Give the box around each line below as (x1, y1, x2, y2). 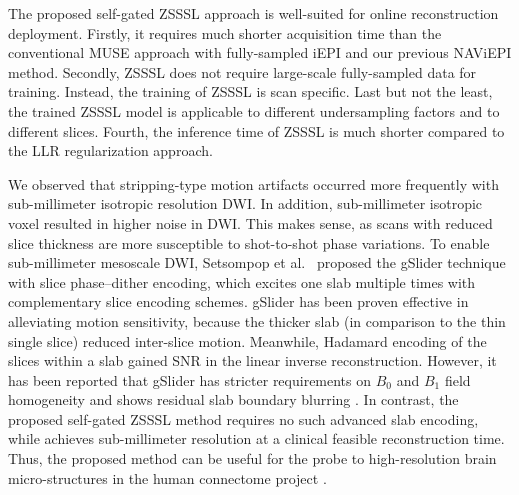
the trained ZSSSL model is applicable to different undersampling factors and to (8, 100, 500, 121)
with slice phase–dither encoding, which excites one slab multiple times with (8, 271, 476, 292)
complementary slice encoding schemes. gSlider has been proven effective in (8, 291, 469, 312)
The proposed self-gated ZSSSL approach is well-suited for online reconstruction (8, 3, 499, 23)
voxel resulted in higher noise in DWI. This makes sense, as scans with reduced (8, 212, 493, 233)
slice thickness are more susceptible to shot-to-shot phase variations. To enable (8, 232, 490, 253)
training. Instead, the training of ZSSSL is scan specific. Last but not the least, (8, 81, 493, 102)
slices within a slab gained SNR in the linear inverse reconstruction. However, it (8, 350, 497, 371)
